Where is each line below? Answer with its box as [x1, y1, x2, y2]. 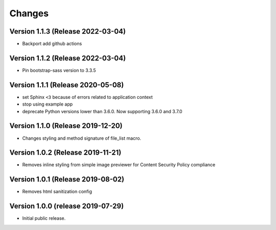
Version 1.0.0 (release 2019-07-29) [9, 202, 124, 211]
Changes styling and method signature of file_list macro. [22, 135, 142, 141]
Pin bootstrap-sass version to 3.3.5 [22, 67, 97, 73]
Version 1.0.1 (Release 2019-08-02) [9, 175, 125, 184]
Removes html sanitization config [22, 189, 92, 195]
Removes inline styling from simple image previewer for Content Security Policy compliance [22, 162, 216, 168]
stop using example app [22, 101, 73, 107]
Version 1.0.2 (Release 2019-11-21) [9, 148, 122, 157]
